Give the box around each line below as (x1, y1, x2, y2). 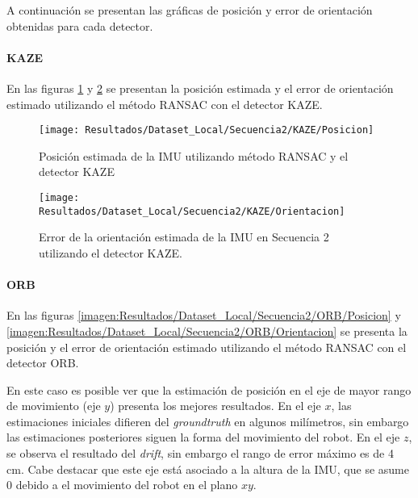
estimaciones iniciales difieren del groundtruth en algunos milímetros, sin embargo (6, 412, 409, 429)
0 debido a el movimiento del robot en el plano (6, 476, 238, 493)
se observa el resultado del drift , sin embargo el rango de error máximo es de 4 (6, 445, 394, 462)
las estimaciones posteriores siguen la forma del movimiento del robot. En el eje (6, 429, 400, 446)
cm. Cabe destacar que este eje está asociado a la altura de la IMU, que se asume (6, 460, 409, 477)
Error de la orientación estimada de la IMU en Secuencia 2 (39, 228, 329, 245)
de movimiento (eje (6, 397, 101, 414)
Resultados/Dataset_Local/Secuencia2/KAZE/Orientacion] (39, 205, 345, 217)
